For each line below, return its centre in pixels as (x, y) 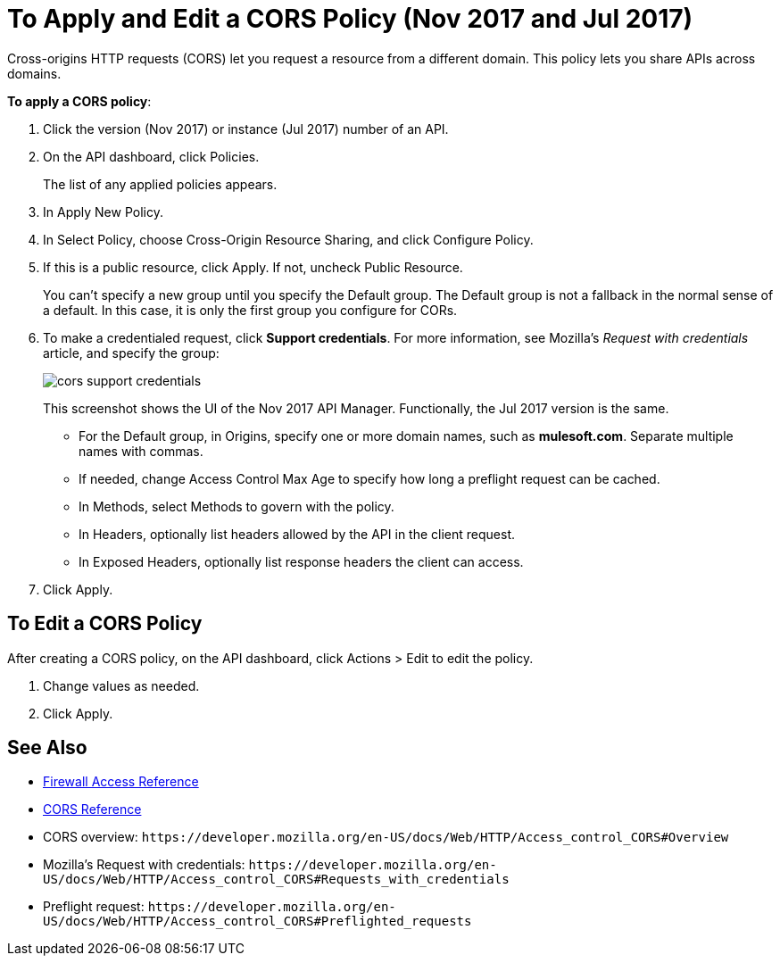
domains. (34, 73)
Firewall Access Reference (121, 782)
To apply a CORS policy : (79, 101)
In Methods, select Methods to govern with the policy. (236, 506)
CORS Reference (92, 809)
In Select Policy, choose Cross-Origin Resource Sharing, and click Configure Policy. (288, 239)
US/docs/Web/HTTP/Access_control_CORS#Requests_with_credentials (276, 880)
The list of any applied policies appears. (160, 184)
